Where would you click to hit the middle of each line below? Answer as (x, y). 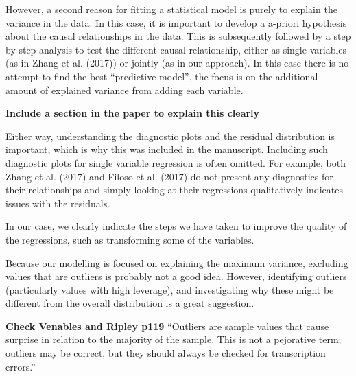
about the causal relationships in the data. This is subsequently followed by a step (178, 36)
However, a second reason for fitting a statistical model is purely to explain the (171, 9)
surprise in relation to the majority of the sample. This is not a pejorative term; (174, 339)
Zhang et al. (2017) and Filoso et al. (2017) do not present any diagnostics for (169, 176)
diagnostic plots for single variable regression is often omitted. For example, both (176, 162)
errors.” (21, 366)
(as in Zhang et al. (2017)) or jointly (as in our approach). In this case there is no (177, 63)
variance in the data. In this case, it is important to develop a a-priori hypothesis (176, 22)
